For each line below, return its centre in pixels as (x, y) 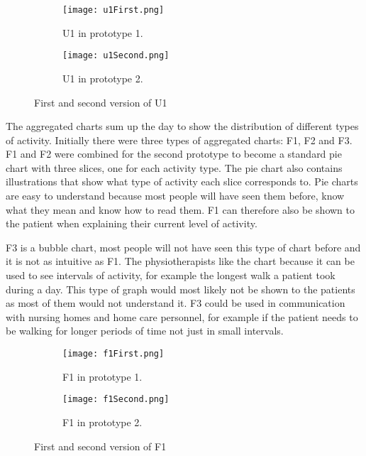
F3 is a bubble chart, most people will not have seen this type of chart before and (183, 247)
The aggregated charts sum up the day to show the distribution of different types (182, 126)
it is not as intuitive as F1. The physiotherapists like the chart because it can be (180, 261)
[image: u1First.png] (113, 10)
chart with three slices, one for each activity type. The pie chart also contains (174, 167)
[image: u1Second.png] (116, 56)
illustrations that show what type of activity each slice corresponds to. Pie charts (182, 181)
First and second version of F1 (100, 446)
